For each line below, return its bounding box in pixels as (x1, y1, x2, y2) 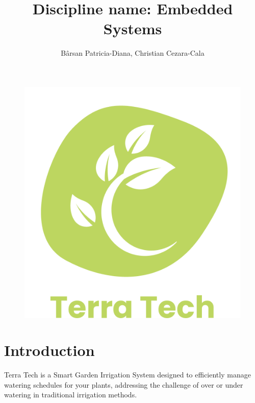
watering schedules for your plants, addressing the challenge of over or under (4, 379, 243, 390)
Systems (103, 18, 162, 39)
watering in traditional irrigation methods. (4, 389, 137, 400)
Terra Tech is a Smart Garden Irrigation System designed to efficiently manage (4, 369, 251, 380)
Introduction (4, 340, 95, 361)
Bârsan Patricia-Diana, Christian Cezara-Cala (61, 48, 205, 58)
